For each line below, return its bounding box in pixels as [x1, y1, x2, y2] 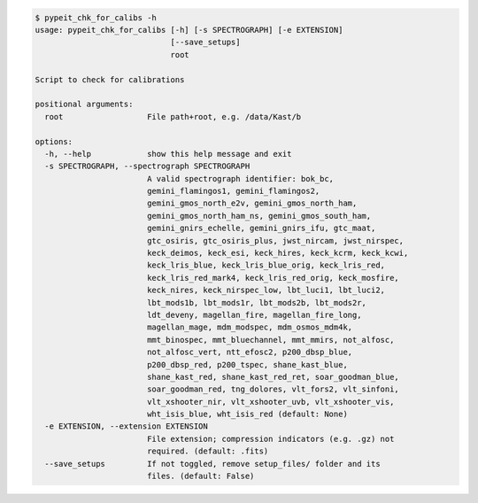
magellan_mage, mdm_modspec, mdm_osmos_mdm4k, [146, 322, 353, 332]
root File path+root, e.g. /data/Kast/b [44, 112, 302, 121]
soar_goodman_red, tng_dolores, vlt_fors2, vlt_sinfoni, [146, 384, 400, 394]
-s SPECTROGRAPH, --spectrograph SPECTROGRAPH [44, 161, 251, 172]
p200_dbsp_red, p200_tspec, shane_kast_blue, [146, 360, 349, 369]
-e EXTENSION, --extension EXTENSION [44, 422, 208, 431]
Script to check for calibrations [35, 74, 185, 84]
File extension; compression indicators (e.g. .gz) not [146, 434, 395, 444]
